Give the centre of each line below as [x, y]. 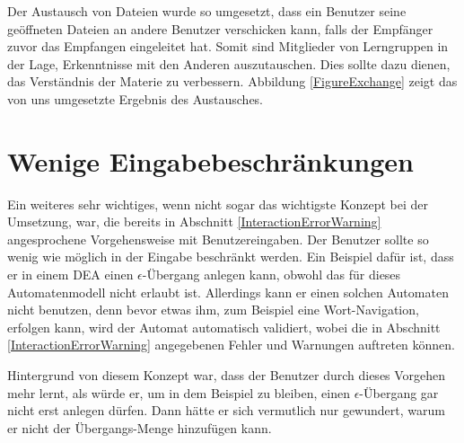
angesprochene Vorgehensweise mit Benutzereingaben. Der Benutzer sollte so [218, 239]
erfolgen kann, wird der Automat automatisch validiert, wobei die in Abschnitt [224, 327]
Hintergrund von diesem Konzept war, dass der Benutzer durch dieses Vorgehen [227, 375]
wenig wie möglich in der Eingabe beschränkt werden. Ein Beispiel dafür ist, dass [231, 257]
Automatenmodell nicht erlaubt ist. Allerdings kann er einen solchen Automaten [228, 292]
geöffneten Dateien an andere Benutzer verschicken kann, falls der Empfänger [220, 28]
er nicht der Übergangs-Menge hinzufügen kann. [140, 427]
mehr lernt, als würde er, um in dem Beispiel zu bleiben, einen [179, 392]
